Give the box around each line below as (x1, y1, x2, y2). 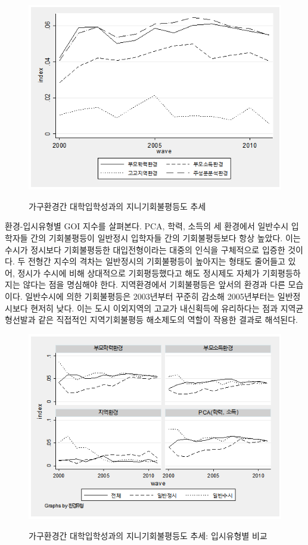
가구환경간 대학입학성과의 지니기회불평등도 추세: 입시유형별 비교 (29, 529, 267, 541)
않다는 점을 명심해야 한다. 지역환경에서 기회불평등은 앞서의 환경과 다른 (23, 278, 285, 291)
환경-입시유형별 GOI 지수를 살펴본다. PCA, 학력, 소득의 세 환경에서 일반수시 (5, 220, 289, 232)
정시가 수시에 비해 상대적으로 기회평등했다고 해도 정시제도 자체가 (17, 266, 260, 279)
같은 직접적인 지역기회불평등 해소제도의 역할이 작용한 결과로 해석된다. (38, 313, 298, 326)
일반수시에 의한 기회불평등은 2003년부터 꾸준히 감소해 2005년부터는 (25, 290, 275, 303)
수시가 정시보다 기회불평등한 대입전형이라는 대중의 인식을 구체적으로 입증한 (5, 243, 285, 256)
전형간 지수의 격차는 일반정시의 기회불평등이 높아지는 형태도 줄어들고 (27, 255, 285, 267)
